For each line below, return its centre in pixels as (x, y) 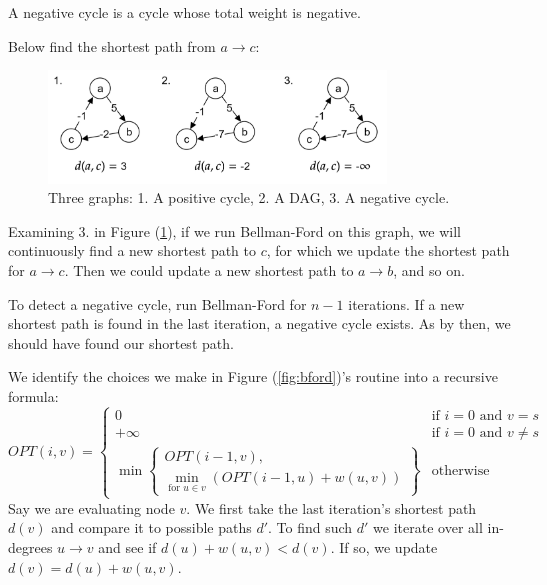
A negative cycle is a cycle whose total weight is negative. (184, 12)
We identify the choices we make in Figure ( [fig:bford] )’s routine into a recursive (253, 376)
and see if (127, 547)
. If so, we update (384, 547)
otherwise (460, 470)
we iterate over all (428, 527)
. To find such (310, 527)
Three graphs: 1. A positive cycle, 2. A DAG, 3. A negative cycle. (249, 197)
